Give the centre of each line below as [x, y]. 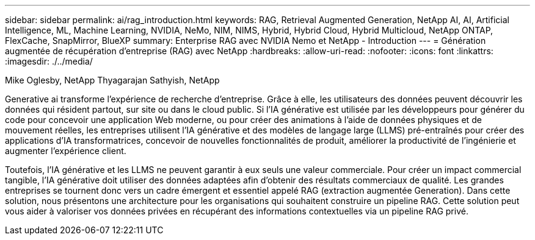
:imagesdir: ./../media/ [49, 61]
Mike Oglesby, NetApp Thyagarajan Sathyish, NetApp [112, 80]
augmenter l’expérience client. [66, 151]
